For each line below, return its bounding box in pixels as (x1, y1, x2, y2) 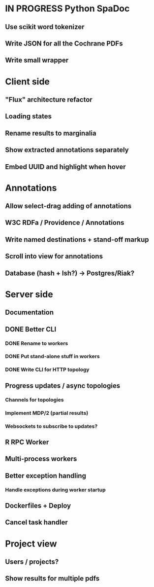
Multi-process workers (5, 455, 77, 463)
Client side (5, 76, 50, 87)
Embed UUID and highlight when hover (5, 162, 126, 171)
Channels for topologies (5, 396, 64, 403)
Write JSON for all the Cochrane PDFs (5, 39, 123, 47)
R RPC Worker (5, 438, 49, 446)
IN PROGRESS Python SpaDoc (5, 3, 130, 14)
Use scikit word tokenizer (5, 23, 85, 31)
